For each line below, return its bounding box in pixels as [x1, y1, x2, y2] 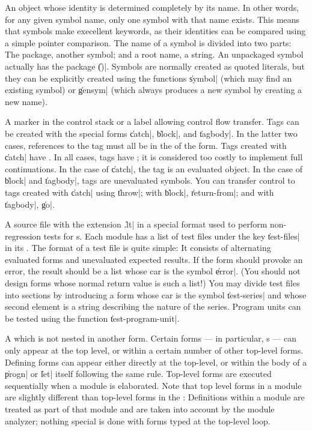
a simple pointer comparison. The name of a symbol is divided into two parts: [5, 36, 292, 49]
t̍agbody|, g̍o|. [5, 197, 55, 210]
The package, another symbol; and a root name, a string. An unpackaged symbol [5, 48, 304, 61]
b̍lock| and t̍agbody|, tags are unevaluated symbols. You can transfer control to [5, 174, 295, 187]
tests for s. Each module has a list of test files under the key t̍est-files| [43, 229, 300, 242]
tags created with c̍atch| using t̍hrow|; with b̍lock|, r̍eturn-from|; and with [5, 185, 274, 198]
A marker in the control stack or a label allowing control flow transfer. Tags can [5, 115, 299, 128]
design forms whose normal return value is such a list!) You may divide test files [5, 277, 300, 289]
